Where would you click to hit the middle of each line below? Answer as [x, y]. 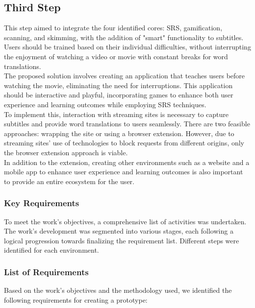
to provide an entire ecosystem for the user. [69, 181]
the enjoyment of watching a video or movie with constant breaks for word [116, 56]
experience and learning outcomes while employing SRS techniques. [105, 104]
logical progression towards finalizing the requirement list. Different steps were [122, 240]
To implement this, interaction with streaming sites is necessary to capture [116, 114]
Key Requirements [42, 203]
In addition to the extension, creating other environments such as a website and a [127, 162]
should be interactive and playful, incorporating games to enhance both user [119, 95]
